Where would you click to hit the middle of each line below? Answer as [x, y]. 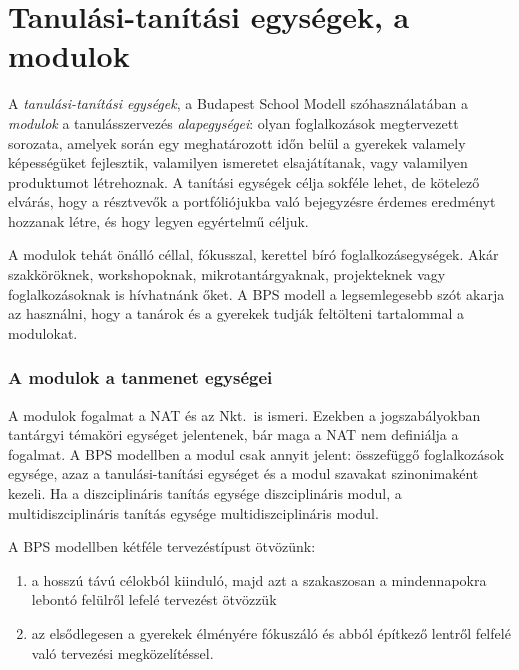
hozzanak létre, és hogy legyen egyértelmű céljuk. [158, 220]
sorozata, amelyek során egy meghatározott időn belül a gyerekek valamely [237, 142]
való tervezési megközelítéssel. [122, 652]
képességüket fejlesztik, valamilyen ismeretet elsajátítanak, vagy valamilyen [238, 162]
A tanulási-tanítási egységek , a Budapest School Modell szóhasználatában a [238, 103]
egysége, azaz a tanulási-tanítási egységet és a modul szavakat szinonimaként [243, 473]
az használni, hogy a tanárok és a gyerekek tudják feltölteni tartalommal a [236, 313]
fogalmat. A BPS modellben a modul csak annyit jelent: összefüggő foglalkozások [256, 453]
